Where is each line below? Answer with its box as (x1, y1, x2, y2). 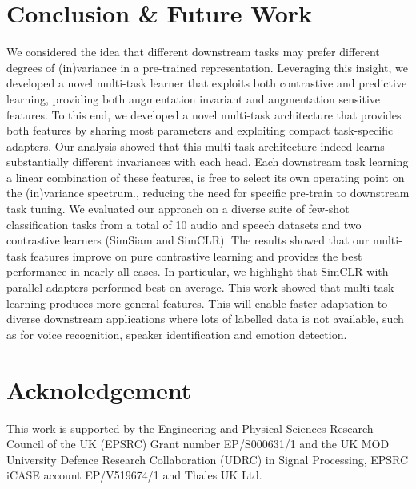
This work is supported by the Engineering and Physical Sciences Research (6, 419, 374, 436)
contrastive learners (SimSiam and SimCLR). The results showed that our (6, 232, 370, 249)
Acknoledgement (6, 373, 192, 406)
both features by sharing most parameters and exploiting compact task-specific (6, 122, 394, 139)
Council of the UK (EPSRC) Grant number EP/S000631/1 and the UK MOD (6, 435, 390, 452)
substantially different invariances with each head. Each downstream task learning (6, 153, 409, 170)
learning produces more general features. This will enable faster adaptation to (6, 294, 388, 311)
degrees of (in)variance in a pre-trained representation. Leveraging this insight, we (6, 59, 409, 75)
